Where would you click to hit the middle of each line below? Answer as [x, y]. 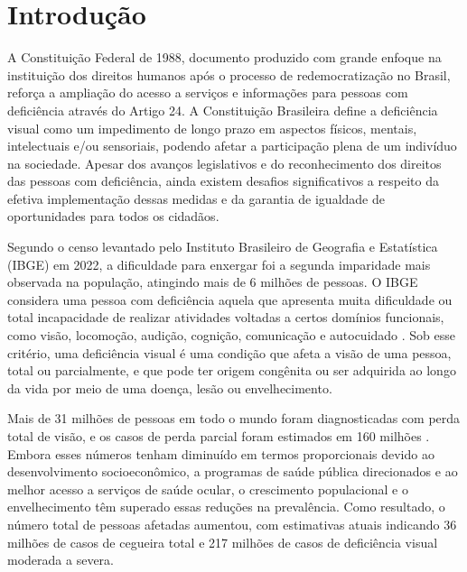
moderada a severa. [61, 560]
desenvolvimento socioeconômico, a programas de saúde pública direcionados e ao [233, 471]
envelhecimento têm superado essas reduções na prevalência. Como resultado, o [226, 507]
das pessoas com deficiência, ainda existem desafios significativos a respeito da [223, 181]
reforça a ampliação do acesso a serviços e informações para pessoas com [208, 92]
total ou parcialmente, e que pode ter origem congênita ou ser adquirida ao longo [232, 370]
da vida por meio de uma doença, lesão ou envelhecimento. [170, 387]
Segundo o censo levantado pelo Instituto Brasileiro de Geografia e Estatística [223, 247]
